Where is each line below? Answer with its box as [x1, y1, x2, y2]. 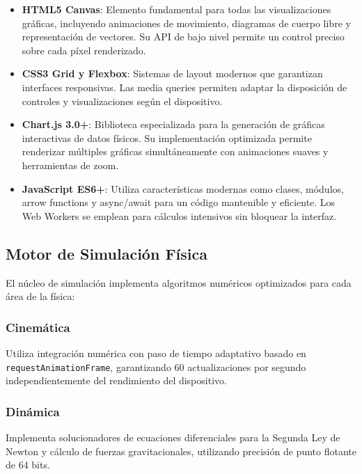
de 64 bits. [6, 457, 50, 472]
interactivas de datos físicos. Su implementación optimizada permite [22, 130, 312, 145]
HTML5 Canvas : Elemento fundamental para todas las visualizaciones [22, 2, 331, 16]
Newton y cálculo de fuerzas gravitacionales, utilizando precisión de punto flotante [6, 443, 356, 458]
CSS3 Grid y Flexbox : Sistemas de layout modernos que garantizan [22, 66, 323, 81]
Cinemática [6, 318, 70, 335]
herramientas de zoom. [22, 157, 119, 172]
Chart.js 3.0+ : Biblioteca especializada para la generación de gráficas [22, 117, 325, 132]
